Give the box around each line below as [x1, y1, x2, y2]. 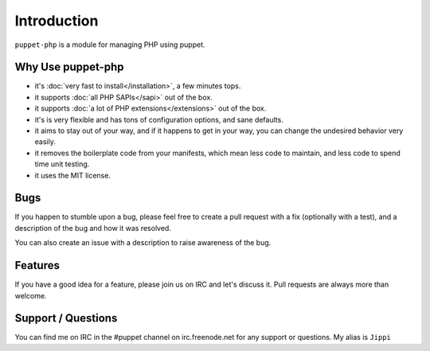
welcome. [14, 291, 47, 300]
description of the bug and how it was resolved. [14, 223, 171, 232]
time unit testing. [34, 159, 90, 169]
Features [14, 259, 60, 272]
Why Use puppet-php [14, 60, 124, 74]
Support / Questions [14, 311, 118, 326]
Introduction [14, 12, 99, 29]
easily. [34, 137, 56, 146]
